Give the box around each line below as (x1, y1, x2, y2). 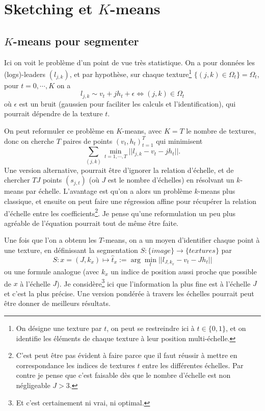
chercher (4, 174, 30, 185)
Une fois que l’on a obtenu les (4, 235, 97, 245)
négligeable (16, 380, 50, 391)
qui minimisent (156, 135, 203, 146)
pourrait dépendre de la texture (4, 108, 103, 119)
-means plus (198, 186, 235, 196)
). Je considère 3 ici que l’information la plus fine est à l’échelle (57, 276, 251, 289)
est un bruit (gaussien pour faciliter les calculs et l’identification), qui (19, 98, 236, 109)
